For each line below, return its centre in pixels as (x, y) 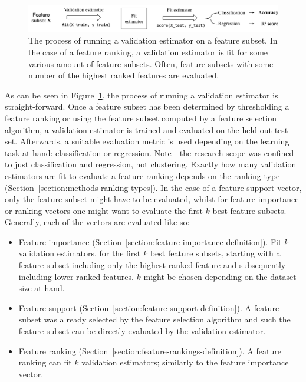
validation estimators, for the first (80, 253)
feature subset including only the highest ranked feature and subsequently (152, 265)
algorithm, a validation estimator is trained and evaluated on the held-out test (147, 129)
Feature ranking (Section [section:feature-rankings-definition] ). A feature (150, 350)
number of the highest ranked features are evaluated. (124, 75)
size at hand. (42, 288)
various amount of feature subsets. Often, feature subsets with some (151, 63)
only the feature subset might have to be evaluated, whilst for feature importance (152, 199)
